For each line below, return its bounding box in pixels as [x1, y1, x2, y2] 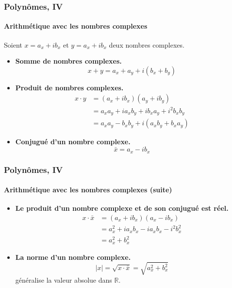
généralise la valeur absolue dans [15, 274, 112, 285]
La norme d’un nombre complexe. [15, 252, 131, 262]
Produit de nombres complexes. [15, 82, 124, 92]
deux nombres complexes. [109, 39, 184, 50]
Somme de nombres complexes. [15, 56, 122, 66]
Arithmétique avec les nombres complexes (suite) [4, 184, 172, 194]
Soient [4, 39, 22, 50]
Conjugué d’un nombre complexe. [15, 136, 131, 147]
